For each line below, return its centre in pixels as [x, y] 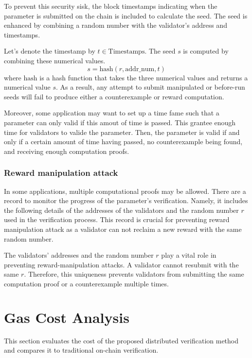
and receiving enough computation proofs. [67, 151]
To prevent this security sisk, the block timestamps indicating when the [111, 6]
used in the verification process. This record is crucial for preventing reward [117, 219]
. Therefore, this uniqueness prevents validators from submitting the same [134, 274]
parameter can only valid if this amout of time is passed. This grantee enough [120, 122]
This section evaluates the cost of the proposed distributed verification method [121, 340]
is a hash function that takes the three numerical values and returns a [144, 77]
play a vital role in [189, 255]
